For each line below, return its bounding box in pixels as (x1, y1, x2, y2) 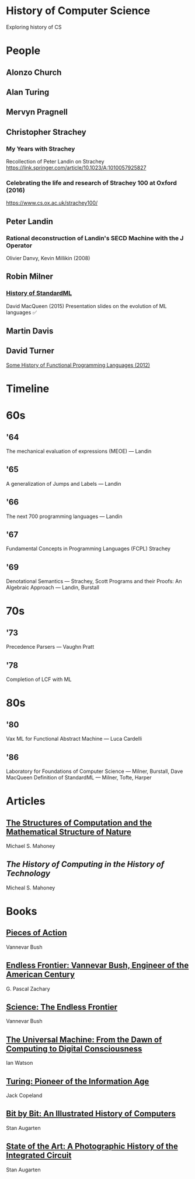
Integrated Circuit (6, 1150, 72, 1161)
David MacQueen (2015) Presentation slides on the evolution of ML (6, 302, 168, 309)
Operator (6, 241, 33, 250)
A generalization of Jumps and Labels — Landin (6, 480, 121, 487)
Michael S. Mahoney (6, 842, 55, 849)
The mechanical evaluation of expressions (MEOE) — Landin (6, 448, 152, 455)
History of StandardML (6, 289, 72, 297)
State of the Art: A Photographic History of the (6, 1141, 178, 1151)
